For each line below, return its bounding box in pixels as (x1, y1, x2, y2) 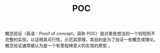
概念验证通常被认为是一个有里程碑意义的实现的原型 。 (5, 43, 112, 49)
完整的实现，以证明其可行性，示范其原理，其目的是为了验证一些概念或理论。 (5, 37, 158, 42)
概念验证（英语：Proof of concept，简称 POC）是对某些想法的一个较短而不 (5, 31, 156, 37)
